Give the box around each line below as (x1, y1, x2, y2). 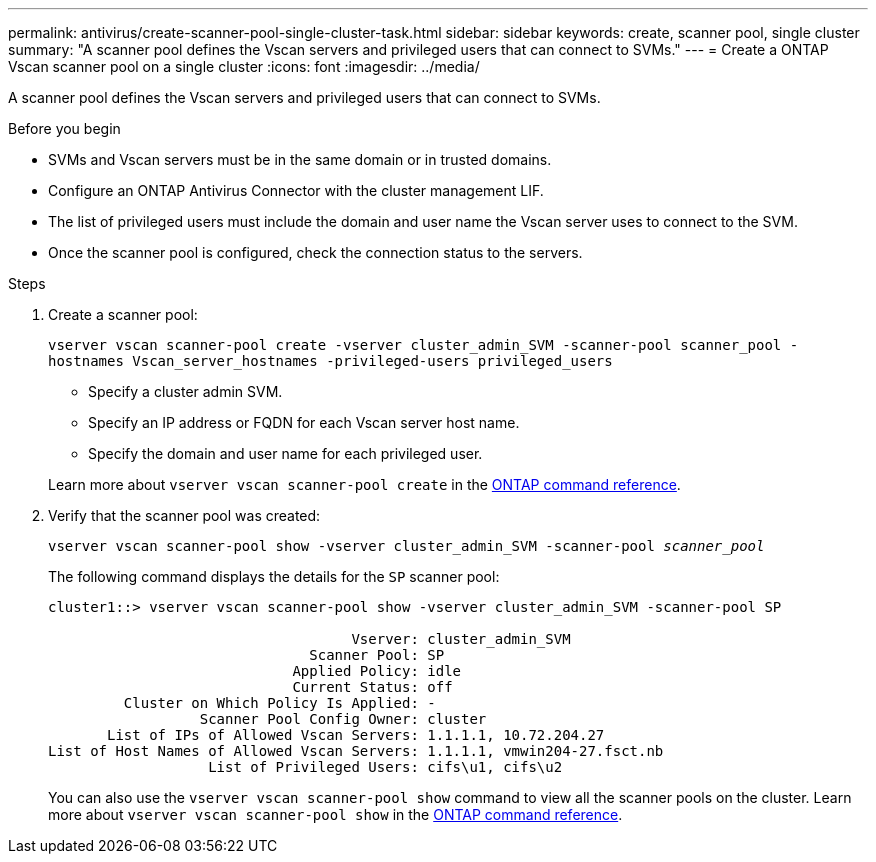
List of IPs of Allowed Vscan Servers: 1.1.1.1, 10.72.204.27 (107, 727, 605, 743)
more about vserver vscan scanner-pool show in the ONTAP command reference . (48, 806, 623, 823)
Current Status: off (292, 679, 453, 695)
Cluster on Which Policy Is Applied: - (123, 695, 436, 711)
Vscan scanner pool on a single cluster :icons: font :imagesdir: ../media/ (8, 58, 480, 75)
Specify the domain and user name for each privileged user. (88, 445, 483, 462)
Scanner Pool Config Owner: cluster (199, 711, 487, 727)
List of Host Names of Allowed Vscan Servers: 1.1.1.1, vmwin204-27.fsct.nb (48, 743, 664, 759)
